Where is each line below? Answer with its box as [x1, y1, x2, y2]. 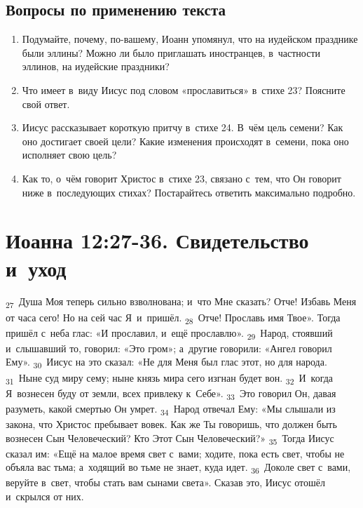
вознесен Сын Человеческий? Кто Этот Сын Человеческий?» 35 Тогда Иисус [6, 430, 334, 447]
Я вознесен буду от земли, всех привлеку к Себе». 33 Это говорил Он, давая [6, 385, 336, 402]
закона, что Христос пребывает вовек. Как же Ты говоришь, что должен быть [6, 416, 337, 431]
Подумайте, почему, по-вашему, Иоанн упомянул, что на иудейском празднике [22, 32, 358, 46]
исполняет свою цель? [22, 147, 117, 162]
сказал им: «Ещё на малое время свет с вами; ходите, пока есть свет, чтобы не [6, 446, 345, 460]
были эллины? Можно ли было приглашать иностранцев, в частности [22, 45, 321, 60]
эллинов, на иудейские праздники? [22, 59, 170, 74]
